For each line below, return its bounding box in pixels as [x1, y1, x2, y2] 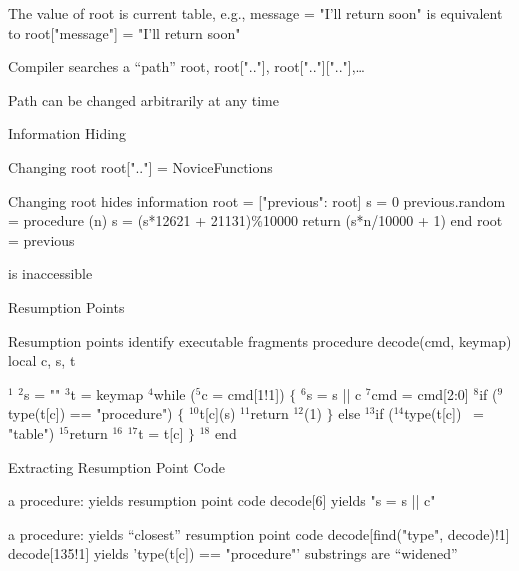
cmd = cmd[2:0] [371, 383, 469, 404]
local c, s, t [8, 350, 76, 371]
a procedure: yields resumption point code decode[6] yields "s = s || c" [8, 490, 436, 511]
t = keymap [70, 383, 144, 404]
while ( [153, 383, 196, 404]
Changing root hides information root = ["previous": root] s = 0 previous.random [8, 190, 506, 211]
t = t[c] [138, 422, 184, 443]
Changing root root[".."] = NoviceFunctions [8, 156, 273, 177]
